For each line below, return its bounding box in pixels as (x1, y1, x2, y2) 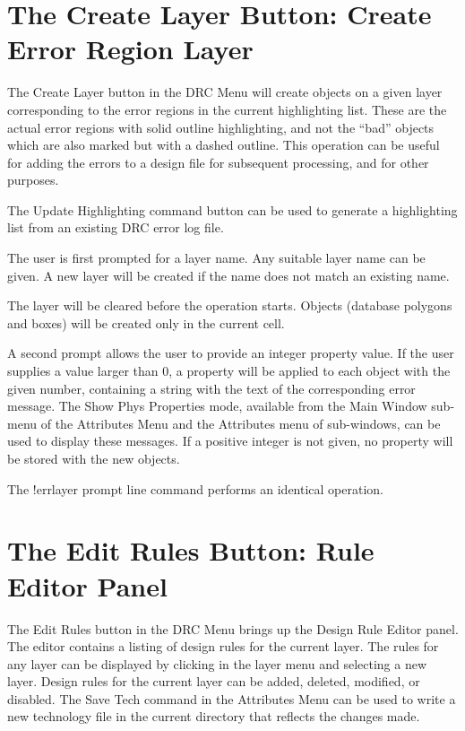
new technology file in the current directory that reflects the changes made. (7, 707, 420, 726)
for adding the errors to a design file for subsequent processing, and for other (7, 152, 429, 171)
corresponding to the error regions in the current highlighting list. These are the (7, 100, 447, 118)
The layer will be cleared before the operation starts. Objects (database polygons (7, 296, 452, 315)
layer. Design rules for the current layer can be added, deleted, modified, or (7, 672, 420, 691)
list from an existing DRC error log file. (7, 218, 224, 237)
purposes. (7, 170, 59, 189)
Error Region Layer (7, 30, 254, 67)
